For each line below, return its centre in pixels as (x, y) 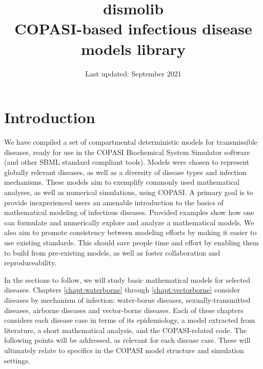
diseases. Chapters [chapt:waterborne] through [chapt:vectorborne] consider (122, 290)
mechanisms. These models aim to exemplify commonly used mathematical (122, 182)
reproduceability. (31, 263)
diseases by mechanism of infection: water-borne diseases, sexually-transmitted (127, 299)
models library (133, 48)
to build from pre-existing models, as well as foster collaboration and (112, 252)
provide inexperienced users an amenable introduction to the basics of (114, 202)
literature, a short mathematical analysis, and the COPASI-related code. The (126, 330)
